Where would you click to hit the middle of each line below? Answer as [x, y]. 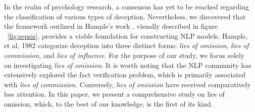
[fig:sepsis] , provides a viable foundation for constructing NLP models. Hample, [127, 35]
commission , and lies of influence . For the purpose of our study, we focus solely [124, 55]
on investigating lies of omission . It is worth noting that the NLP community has [128, 65]
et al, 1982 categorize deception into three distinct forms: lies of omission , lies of [127, 45]
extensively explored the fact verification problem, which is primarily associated [125, 75]
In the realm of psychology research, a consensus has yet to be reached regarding [127, 6]
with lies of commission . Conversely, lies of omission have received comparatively [127, 84]
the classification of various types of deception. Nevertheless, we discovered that [125, 16]
